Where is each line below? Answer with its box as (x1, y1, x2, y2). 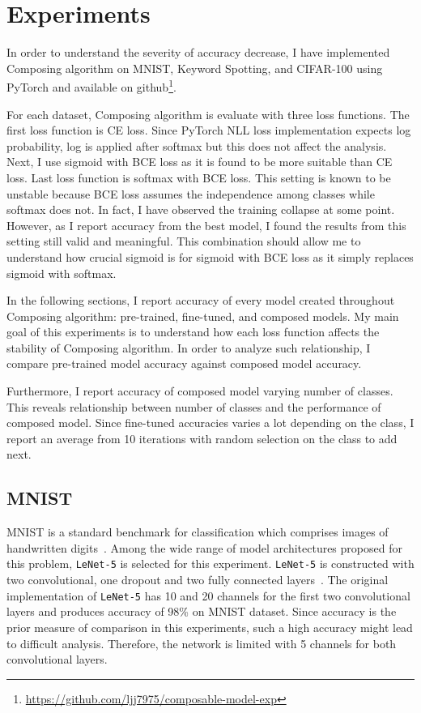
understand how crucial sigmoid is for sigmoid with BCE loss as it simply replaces (6, 248, 414, 265)
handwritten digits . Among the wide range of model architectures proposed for (6, 539, 402, 556)
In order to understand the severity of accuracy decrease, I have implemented (6, 44, 390, 61)
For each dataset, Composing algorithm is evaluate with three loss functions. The (6, 105, 410, 122)
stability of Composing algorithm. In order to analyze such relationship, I (6, 339, 371, 356)
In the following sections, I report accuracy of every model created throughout (6, 292, 395, 309)
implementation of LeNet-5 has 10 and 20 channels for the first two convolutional (6, 587, 410, 604)
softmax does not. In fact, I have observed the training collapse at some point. (6, 201, 395, 218)
